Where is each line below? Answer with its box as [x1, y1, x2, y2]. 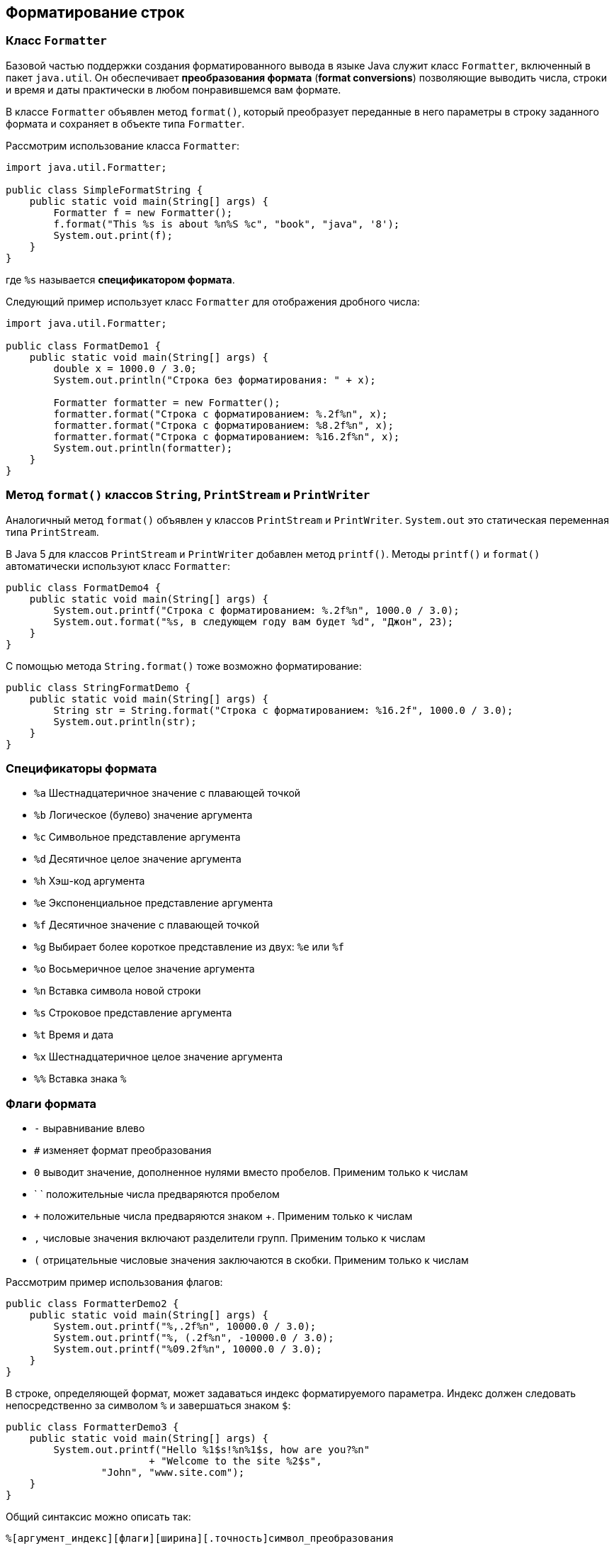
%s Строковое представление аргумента [34, 1007, 232, 1019]
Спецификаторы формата [6, 761, 157, 775]
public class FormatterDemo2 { [6, 1298, 179, 1310]
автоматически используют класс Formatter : [6, 559, 231, 572]
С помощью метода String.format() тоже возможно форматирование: [6, 659, 362, 672]
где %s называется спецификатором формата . [6, 273, 235, 286]
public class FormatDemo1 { [6, 340, 161, 352]
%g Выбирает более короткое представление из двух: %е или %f [34, 941, 344, 953]
